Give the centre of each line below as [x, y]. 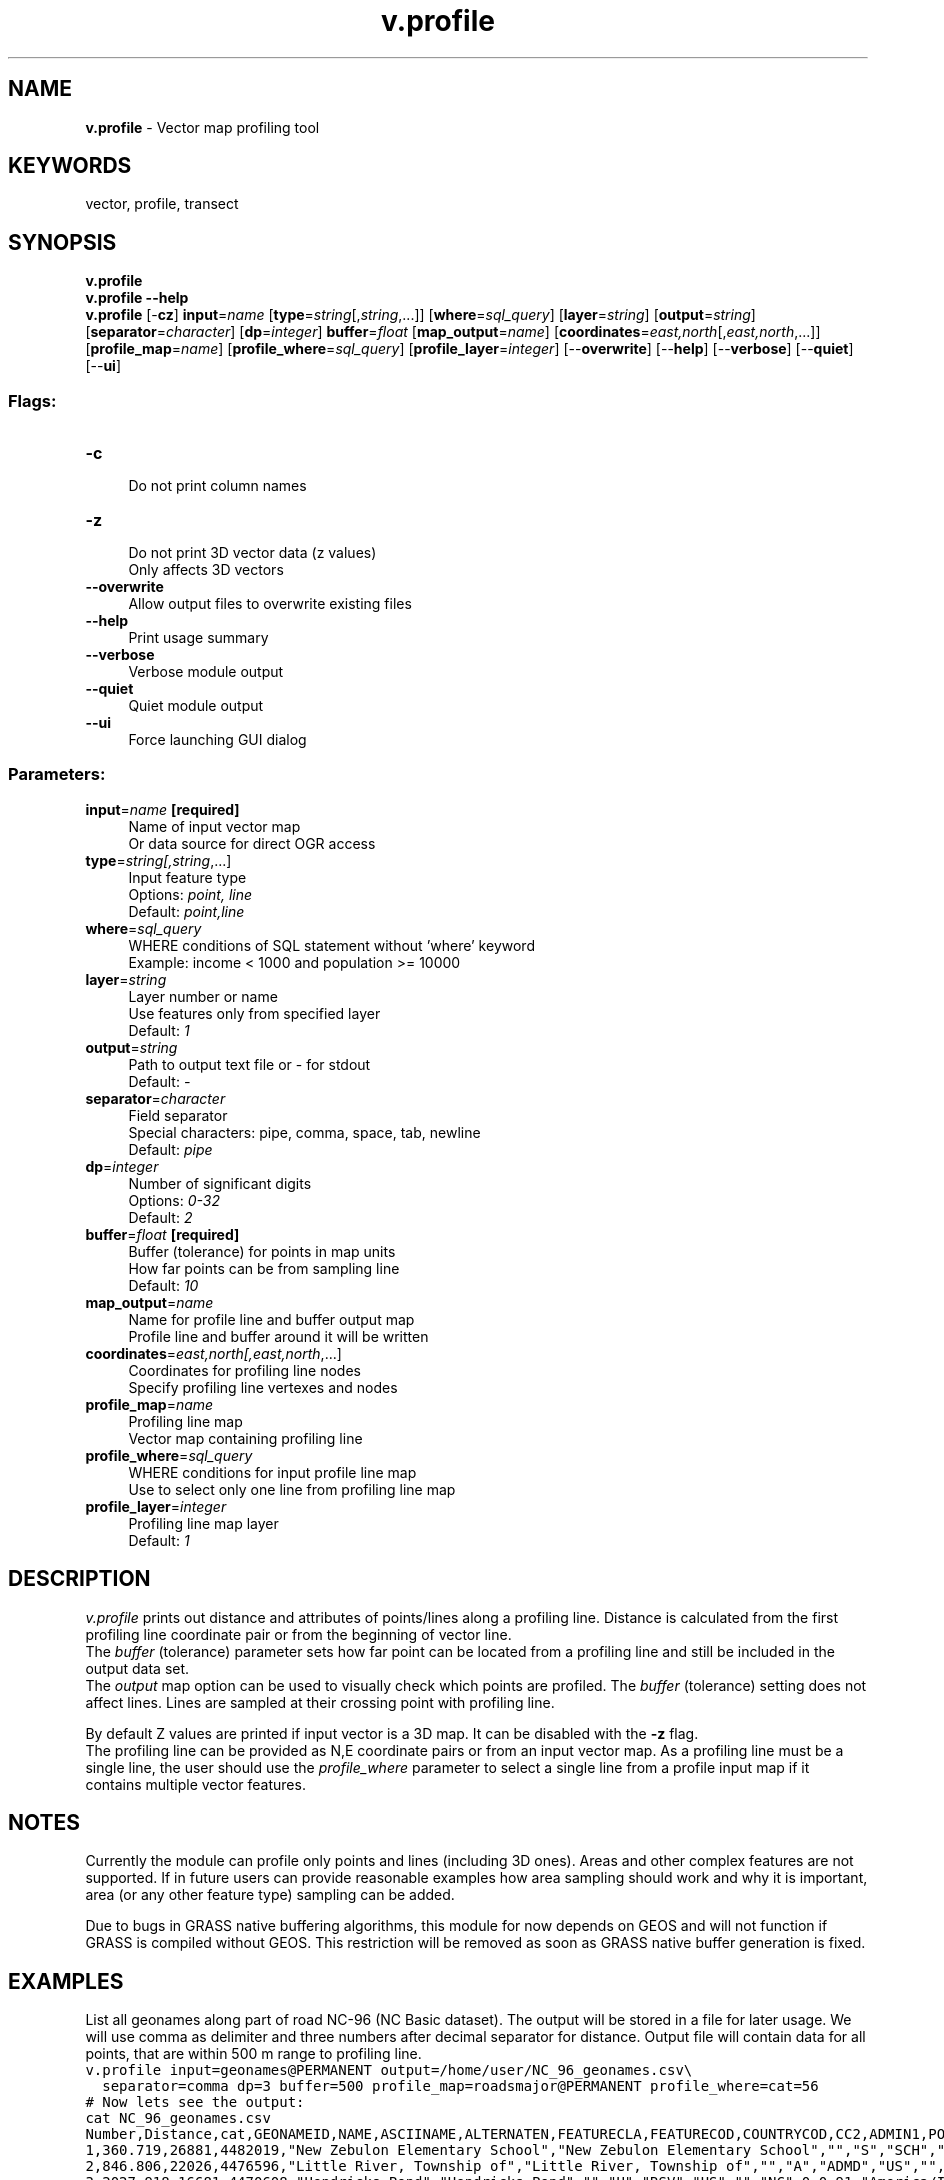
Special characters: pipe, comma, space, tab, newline [304, 1132]
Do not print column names [217, 486]
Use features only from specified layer [254, 1013]
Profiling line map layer [203, 1523]
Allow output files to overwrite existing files [270, 604]
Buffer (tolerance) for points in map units [262, 1251]
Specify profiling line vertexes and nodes [263, 1387]
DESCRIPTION [79, 1579]
